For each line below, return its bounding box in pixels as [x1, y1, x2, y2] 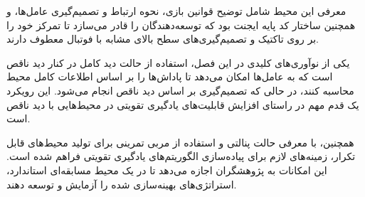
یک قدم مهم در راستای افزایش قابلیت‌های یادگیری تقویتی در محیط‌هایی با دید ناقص [6, 97, 359, 112]
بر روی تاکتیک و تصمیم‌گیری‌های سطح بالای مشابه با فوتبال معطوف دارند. [6, 31, 319, 46]
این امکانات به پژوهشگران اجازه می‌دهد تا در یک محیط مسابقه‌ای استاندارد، [6, 162, 327, 177]
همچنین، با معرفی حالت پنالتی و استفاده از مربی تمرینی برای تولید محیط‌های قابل [6, 134, 354, 149]
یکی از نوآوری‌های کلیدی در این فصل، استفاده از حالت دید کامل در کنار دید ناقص [6, 55, 350, 70]
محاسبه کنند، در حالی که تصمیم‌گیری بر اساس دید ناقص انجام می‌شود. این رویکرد [6, 82, 354, 97]
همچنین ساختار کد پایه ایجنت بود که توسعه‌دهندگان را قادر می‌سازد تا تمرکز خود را [6, 17, 356, 32]
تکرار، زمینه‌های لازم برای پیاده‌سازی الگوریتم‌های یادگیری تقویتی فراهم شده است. [6, 149, 356, 164]
